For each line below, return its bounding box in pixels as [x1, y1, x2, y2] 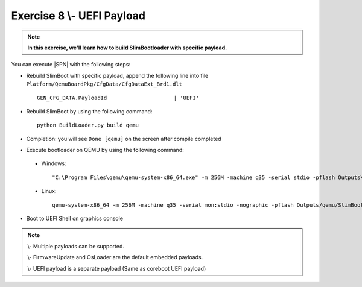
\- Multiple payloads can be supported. [27, 242, 125, 250]
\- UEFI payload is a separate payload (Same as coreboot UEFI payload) [27, 265, 206, 272]
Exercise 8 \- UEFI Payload [11, 9, 146, 22]
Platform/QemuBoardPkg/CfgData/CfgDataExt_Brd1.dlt [26, 81, 183, 87]
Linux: [41, 188, 57, 195]
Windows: [41, 160, 66, 167]
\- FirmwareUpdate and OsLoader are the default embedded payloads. [27, 254, 203, 261]
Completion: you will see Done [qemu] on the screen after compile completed [26, 135, 221, 142]
